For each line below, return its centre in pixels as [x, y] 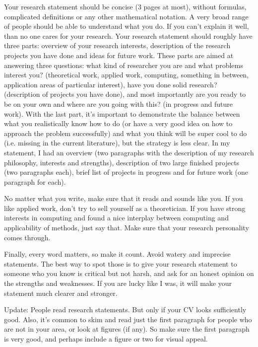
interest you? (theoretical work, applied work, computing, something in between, [127, 75]
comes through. [27, 237]
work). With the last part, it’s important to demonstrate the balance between [122, 113]
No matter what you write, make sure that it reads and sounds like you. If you [124, 198]
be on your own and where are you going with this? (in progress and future [118, 104]
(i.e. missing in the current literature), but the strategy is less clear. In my [117, 143]
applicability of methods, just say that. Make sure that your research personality [127, 228]
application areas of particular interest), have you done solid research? [111, 84]
